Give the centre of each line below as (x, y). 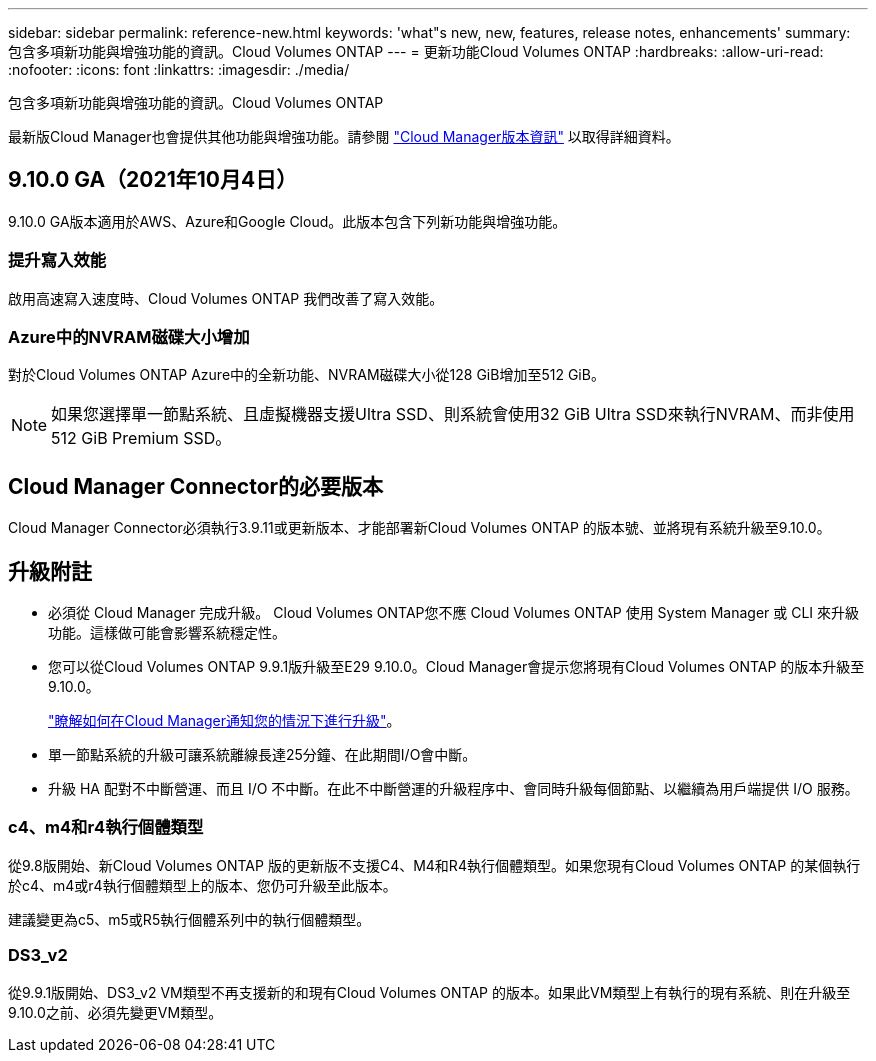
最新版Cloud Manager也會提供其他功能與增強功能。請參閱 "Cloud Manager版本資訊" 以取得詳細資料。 (344, 136)
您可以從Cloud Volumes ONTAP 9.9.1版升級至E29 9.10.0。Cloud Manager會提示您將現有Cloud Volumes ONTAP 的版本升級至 (456, 667)
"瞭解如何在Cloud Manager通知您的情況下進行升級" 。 (224, 721)
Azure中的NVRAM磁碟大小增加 (129, 336)
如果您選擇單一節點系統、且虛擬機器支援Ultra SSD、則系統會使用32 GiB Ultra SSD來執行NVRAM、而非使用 (453, 414)
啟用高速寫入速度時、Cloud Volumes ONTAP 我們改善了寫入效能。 (226, 298)
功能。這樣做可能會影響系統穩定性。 (167, 633)
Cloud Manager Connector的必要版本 (196, 486)
